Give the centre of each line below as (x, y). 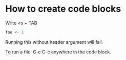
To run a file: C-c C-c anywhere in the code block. (58, 52)
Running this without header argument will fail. (54, 42)
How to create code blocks (63, 9)
